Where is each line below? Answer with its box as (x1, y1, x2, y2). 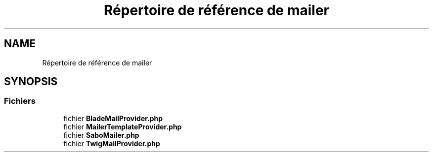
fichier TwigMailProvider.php (63, 139, 160, 148)
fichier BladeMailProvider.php (63, 114, 163, 123)
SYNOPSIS (4, 75, 58, 88)
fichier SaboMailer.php (63, 130, 139, 139)
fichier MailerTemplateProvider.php (63, 122, 182, 131)
